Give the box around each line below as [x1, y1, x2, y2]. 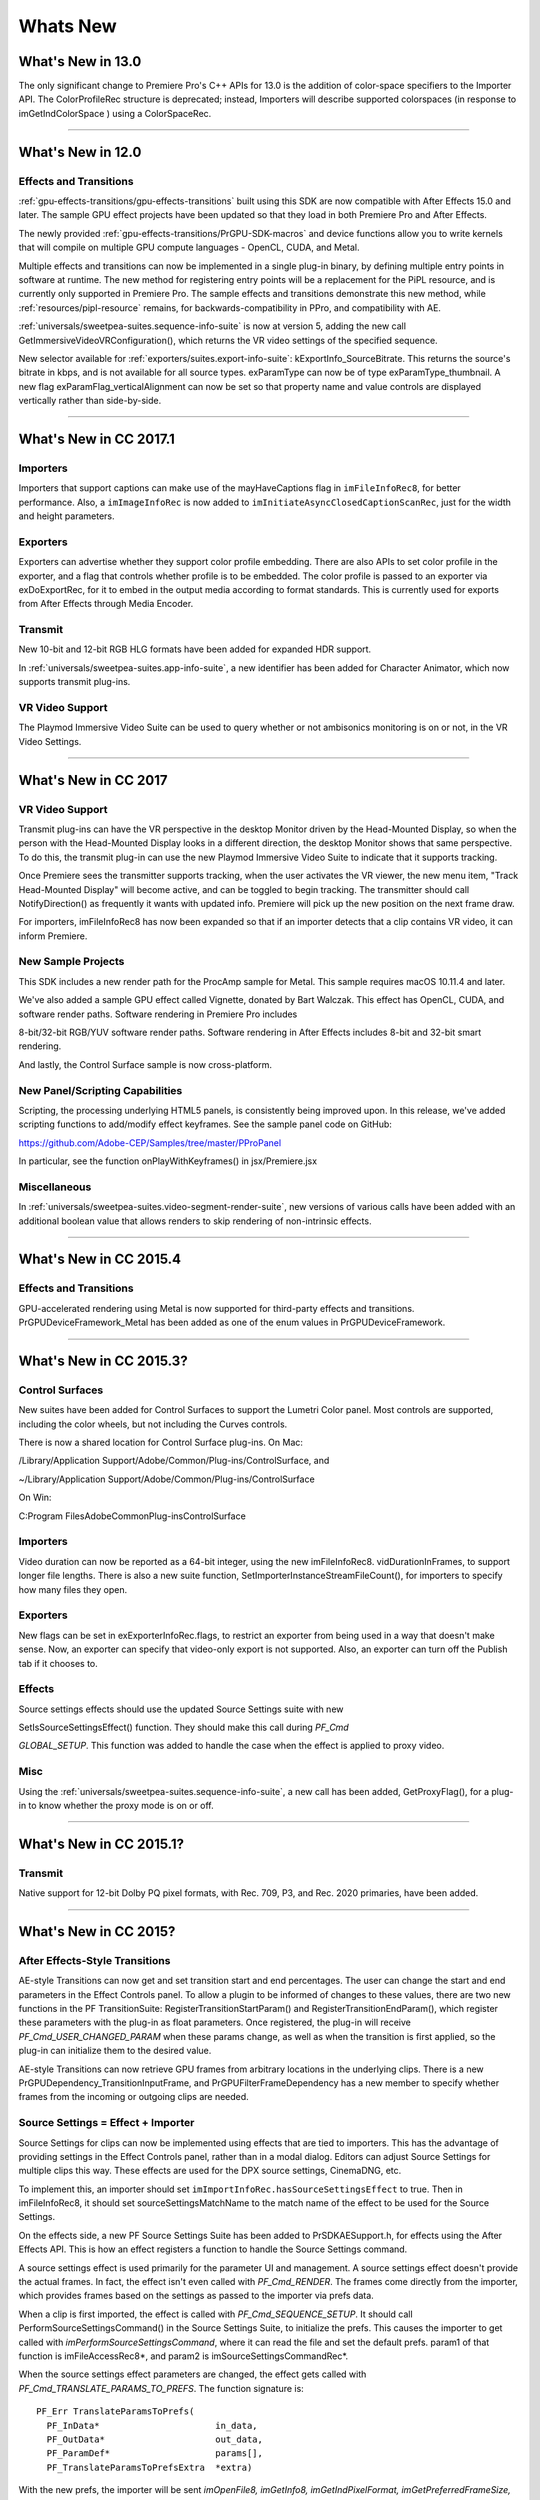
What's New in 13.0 [18, 53, 142, 70]
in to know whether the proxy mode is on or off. [18, 1799, 214, 1811]
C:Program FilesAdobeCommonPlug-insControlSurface [18, 1510, 247, 1522]
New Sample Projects [18, 955, 125, 969]
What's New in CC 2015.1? [18, 1835, 185, 1852]
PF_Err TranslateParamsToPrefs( [36, 2406, 195, 2417]
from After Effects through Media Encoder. [18, 598, 194, 610]
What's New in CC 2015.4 [18, 1251, 182, 1268]
